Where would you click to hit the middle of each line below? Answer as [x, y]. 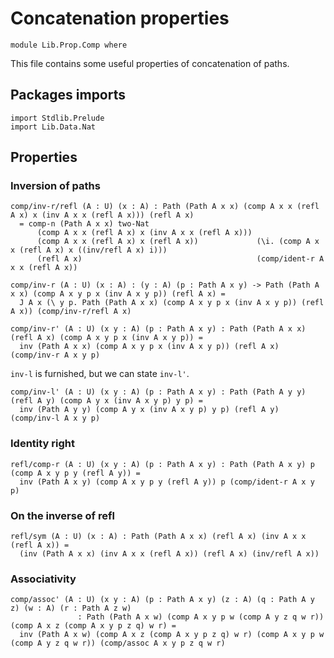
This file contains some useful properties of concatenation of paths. [150, 63]
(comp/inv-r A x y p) [55, 355]
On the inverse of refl [62, 515]
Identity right [43, 444]
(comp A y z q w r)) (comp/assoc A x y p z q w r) [118, 643]
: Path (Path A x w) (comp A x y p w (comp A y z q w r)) [201, 617]
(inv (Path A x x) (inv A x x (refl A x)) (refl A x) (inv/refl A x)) [169, 554]
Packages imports [68, 95]
